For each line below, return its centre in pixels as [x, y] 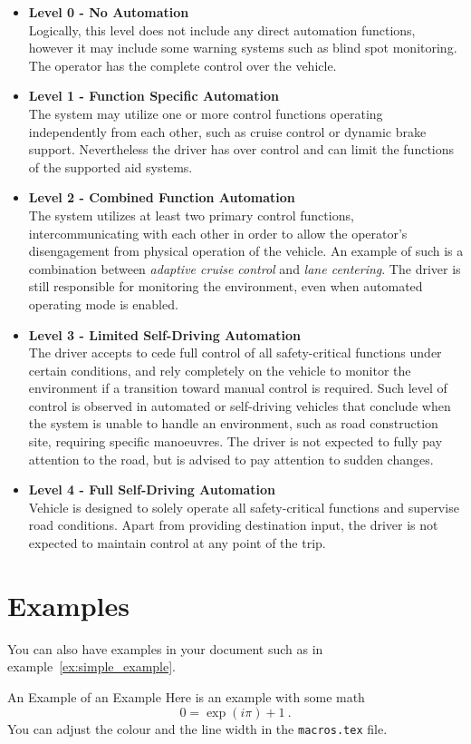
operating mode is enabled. [103, 303]
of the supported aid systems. [111, 166]
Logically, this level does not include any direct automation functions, [222, 29]
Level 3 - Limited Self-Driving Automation [164, 334]
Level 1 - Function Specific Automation [154, 96]
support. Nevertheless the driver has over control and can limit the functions [241, 149]
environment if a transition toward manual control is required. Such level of [238, 388]
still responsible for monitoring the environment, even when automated [226, 286]
